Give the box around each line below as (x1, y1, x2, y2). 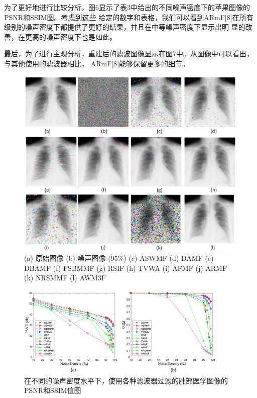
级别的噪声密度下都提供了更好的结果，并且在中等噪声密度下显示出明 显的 (4, 22, 245, 32)
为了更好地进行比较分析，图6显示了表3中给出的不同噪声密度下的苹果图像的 (4, 2, 250, 12)
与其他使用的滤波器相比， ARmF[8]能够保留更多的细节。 (4, 58, 190, 68)
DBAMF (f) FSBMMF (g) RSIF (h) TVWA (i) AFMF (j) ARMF (24, 262, 227, 273)
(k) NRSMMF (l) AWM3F (24, 272, 106, 283)
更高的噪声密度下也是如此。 (25, 31, 116, 42)
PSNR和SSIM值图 (24, 385, 81, 395)
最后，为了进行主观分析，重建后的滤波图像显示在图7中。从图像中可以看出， (4, 48, 253, 59)
